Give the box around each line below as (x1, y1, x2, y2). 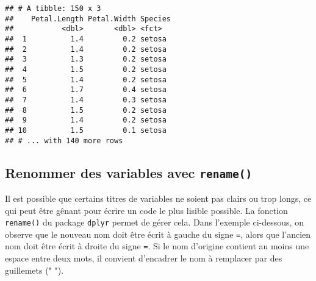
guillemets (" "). (5, 263, 64, 276)
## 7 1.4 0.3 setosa (5, 95, 167, 104)
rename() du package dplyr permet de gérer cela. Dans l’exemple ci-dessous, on (5, 216, 304, 229)
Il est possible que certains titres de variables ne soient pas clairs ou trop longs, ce (5, 191, 312, 204)
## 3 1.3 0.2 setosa (5, 55, 167, 64)
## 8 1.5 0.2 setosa (5, 105, 167, 115)
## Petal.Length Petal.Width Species (5, 14, 171, 23)
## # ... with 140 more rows (5, 136, 123, 145)
